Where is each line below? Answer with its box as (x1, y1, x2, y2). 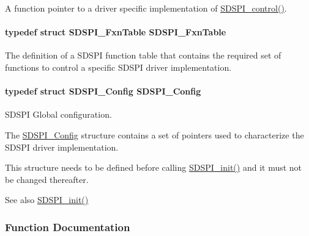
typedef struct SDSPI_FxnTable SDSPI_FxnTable (5, 26, 226, 38)
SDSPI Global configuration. (5, 108, 112, 121)
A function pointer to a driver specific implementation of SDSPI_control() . (5, 2, 287, 14)
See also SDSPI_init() (5, 193, 89, 206)
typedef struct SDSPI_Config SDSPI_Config (5, 85, 201, 98)
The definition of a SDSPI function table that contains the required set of (5, 49, 281, 62)
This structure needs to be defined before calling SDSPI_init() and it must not (5, 161, 302, 174)
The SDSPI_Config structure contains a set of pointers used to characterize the (5, 128, 304, 141)
